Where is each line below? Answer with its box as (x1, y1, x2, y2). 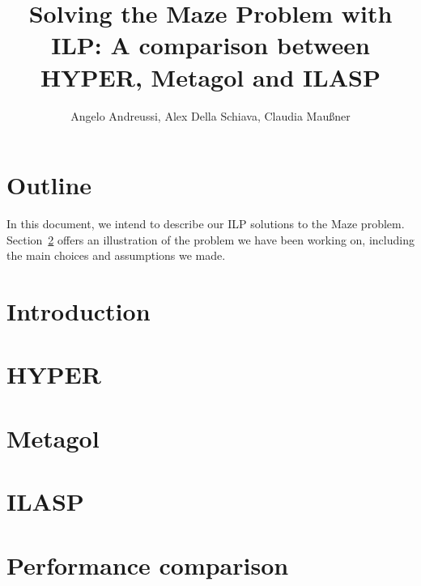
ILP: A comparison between (51, 28, 370, 62)
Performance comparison (6, 548, 289, 581)
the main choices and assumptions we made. (6, 247, 226, 264)
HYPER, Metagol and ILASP (40, 60, 381, 93)
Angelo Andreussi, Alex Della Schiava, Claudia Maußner (70, 107, 351, 124)
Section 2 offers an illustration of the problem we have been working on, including (6, 231, 415, 248)
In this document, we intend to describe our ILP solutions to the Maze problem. (6, 215, 405, 232)
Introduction (6, 295, 151, 327)
